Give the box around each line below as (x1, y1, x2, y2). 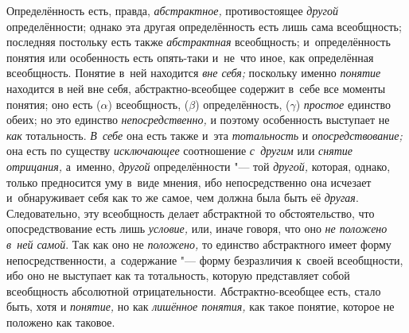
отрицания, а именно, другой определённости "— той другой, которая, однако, (6, 157, 391, 174)
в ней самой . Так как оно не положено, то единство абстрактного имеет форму (6, 235, 391, 252)
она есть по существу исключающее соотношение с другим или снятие (6, 142, 353, 159)
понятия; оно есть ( (6, 95, 101, 112)
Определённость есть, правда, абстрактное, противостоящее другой (6, 2, 338, 18)
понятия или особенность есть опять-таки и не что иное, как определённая (6, 48, 374, 65)
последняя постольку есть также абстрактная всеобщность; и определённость (6, 33, 391, 50)
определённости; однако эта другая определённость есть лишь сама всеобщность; (6, 17, 402, 34)
